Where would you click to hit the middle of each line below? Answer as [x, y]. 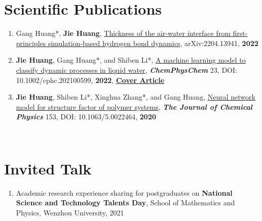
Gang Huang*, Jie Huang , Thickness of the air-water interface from [123, 33]
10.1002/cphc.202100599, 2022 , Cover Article [90, 80]
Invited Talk [48, 168]
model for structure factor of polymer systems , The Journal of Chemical [134, 106]
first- [240, 33]
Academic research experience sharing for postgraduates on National [124, 192]
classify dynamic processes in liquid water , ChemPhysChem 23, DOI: [126, 70]
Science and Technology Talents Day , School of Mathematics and [125, 203]
